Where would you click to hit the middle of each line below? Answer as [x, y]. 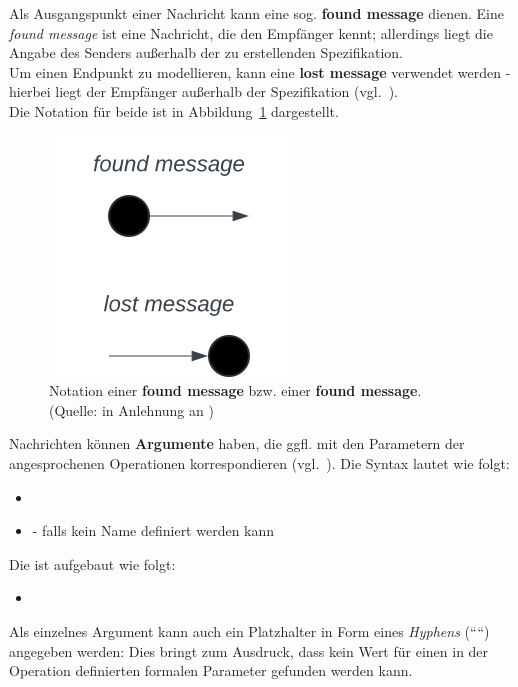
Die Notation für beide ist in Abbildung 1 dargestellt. [174, 110]
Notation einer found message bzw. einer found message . [235, 390]
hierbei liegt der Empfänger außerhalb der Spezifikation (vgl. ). [203, 91]
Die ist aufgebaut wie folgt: [92, 563]
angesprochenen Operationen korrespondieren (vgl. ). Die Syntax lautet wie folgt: [259, 462]
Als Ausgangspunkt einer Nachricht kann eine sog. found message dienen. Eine [256, 13]
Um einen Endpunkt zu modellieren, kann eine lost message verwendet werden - [260, 71]
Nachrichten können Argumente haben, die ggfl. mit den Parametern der [237, 443]
